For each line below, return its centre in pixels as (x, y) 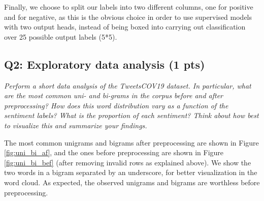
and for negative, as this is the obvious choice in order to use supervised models (128, 17)
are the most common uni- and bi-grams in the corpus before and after (114, 95)
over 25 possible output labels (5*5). (61, 36)
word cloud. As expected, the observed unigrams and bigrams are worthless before (132, 182)
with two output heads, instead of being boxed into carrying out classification (125, 27)
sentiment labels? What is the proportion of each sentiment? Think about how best (131, 115)
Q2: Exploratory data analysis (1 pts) (105, 64)
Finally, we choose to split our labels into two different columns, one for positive (129, 7)
